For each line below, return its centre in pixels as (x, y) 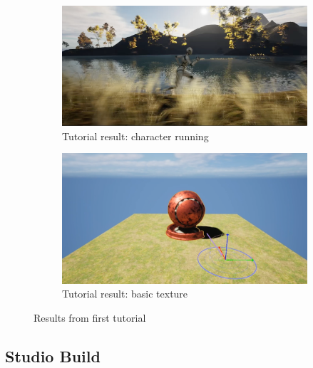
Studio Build (53, 356)
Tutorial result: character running (135, 136)
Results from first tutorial (90, 317)
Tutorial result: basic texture (125, 294)
